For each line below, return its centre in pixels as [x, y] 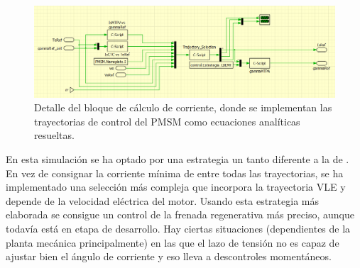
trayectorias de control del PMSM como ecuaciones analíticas [167, 121]
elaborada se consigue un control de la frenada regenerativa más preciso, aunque [180, 214]
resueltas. [54, 135]
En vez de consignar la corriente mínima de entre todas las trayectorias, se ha [175, 173]
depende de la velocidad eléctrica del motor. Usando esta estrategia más [162, 200]
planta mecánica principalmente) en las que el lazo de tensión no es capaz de [173, 242]
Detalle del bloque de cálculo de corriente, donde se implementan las [183, 107]
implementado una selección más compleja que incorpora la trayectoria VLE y [176, 187]
